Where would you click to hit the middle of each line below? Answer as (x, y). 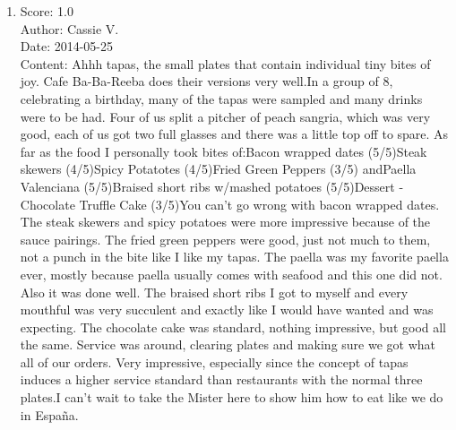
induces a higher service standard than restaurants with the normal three (221, 379)
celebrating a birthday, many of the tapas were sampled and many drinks (221, 98)
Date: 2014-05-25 (67, 46)
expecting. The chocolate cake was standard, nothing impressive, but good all (233, 327)
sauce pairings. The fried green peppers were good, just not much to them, (225, 239)
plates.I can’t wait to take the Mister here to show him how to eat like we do (232, 397)
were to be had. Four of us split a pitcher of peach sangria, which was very (225, 116)
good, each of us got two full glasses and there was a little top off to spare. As (234, 134)
